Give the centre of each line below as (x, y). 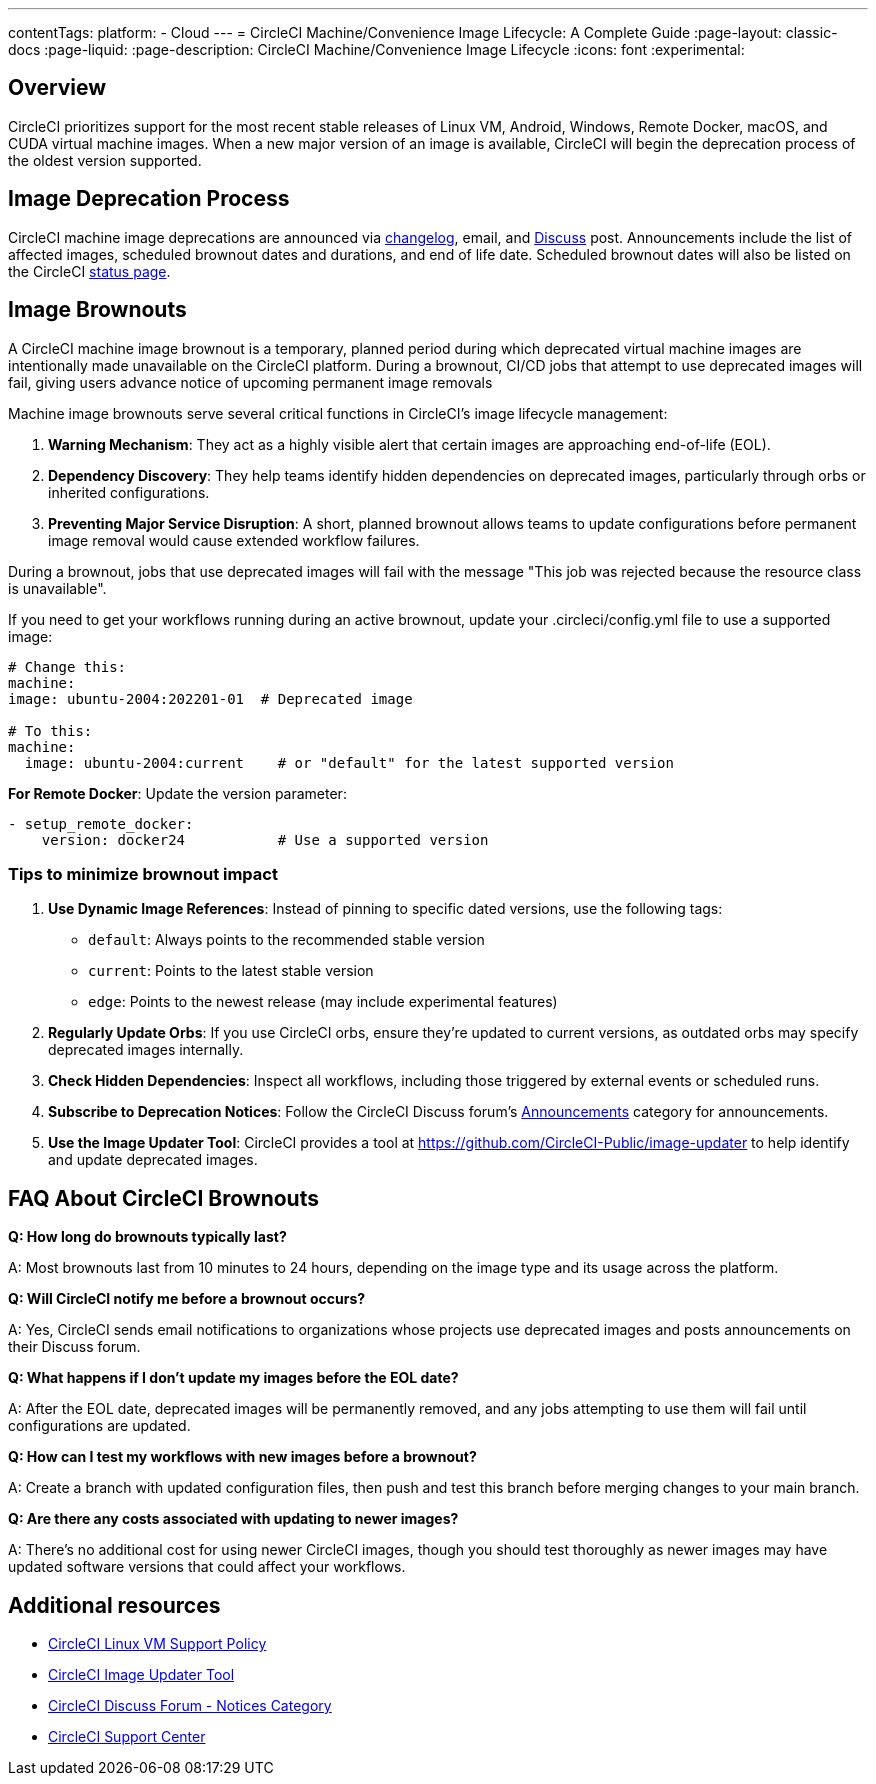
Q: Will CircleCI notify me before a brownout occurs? (187, 1299)
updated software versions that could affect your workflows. (207, 1567)
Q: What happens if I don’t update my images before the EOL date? (233, 1378)
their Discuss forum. (74, 1347)
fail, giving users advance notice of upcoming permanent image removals (250, 382)
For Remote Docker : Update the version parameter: (177, 793)
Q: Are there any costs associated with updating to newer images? (233, 1519)
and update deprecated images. (153, 1160)
